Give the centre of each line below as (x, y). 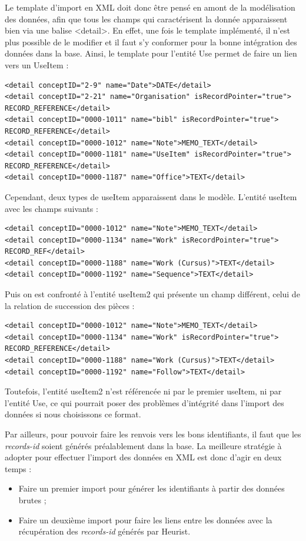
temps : (18, 468)
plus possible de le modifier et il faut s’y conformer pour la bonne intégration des (151, 42)
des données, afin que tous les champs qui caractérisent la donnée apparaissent (146, 19)
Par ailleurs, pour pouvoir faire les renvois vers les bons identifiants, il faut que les (153, 434)
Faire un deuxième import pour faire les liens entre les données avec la (145, 520)
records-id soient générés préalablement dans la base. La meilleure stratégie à (143, 445)
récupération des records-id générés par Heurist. (104, 531)
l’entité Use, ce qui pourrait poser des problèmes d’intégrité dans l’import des (144, 402)
